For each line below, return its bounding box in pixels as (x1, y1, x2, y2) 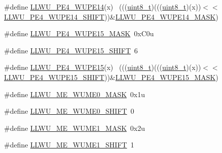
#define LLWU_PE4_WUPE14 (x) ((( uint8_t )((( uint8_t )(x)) (4, 2, 201, 12)
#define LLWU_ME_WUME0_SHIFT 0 (4, 106, 134, 116)
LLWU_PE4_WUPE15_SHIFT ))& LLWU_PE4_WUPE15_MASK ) (4, 71, 218, 82)
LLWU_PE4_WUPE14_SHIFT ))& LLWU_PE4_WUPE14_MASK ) (4, 11, 218, 22)
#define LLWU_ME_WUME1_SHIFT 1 (4, 139, 134, 150)
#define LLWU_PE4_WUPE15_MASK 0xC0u (4, 28, 154, 39)
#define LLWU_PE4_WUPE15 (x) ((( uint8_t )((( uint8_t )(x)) (4, 62, 201, 72)
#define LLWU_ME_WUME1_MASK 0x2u (4, 122, 145, 133)
